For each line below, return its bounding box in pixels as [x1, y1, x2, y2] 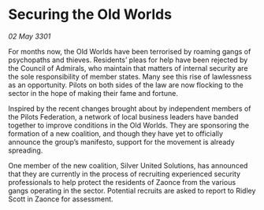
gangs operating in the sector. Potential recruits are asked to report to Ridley [8, 186, 256, 195]
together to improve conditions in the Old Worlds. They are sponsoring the [8, 120, 250, 130]
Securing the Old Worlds [8, 6, 172, 24]
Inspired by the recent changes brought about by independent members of [8, 104, 251, 113]
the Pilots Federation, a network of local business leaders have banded [8, 112, 239, 121]
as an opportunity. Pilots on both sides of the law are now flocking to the [8, 80, 244, 90]
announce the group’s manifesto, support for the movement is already [8, 137, 235, 146]
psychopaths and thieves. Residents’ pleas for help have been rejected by [8, 55, 248, 64]
